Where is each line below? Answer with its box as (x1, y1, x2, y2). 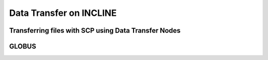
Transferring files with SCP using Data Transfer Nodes (9, 26, 181, 35)
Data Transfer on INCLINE (9, 7, 117, 18)
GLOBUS (9, 42, 37, 51)
